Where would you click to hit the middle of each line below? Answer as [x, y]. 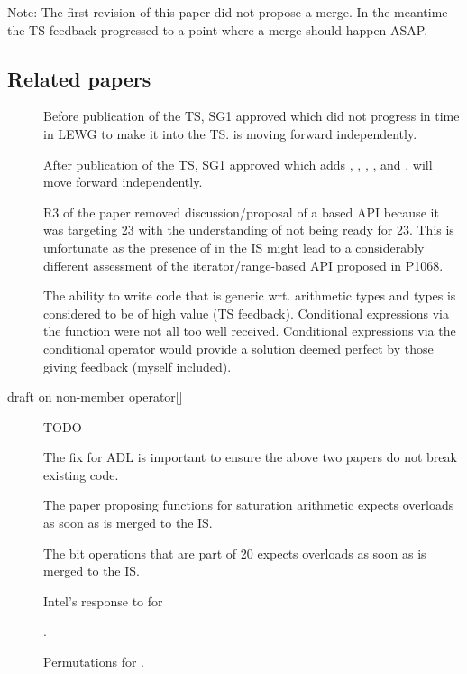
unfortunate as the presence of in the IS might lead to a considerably [234, 247]
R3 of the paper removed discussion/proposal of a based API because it [241, 212]
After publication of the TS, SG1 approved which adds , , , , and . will [238, 164]
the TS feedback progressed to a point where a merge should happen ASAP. [218, 29]
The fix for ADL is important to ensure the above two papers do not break [250, 457]
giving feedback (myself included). [137, 366]
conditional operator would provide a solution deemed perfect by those [238, 348]
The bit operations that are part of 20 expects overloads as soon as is [235, 553]
